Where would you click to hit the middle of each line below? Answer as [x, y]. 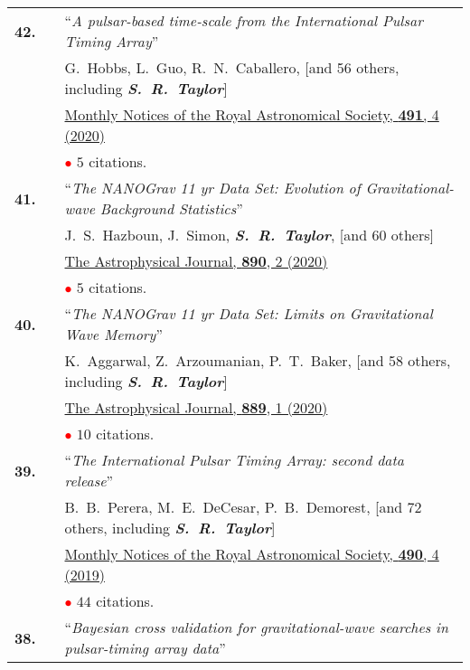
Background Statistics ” [171, 208]
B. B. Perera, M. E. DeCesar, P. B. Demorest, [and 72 [243, 507]
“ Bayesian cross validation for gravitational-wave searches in [257, 627]
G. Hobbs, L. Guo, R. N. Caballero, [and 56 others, [232, 67]
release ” [89, 481]
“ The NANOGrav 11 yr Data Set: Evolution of [212, 188]
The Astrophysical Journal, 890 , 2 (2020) [196, 261]
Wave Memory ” [113, 334]
